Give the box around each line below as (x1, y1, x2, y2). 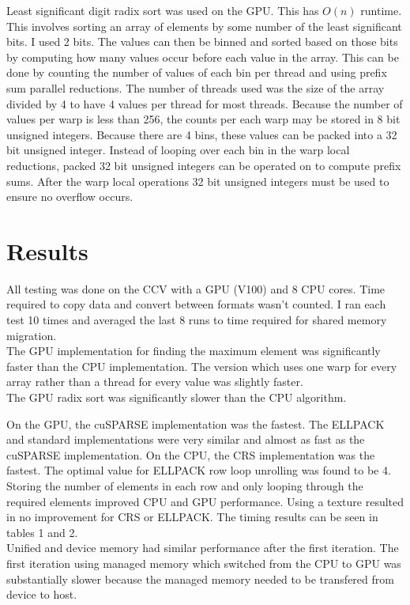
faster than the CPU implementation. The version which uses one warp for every (6, 357, 397, 374)
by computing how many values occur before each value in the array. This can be (6, 48, 399, 65)
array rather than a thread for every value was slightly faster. (6, 373, 303, 390)
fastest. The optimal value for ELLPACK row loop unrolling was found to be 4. (6, 462, 391, 478)
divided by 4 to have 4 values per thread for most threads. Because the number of (6, 95, 403, 112)
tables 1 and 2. (6, 524, 78, 540)
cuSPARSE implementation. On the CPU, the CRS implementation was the (6, 446, 375, 463)
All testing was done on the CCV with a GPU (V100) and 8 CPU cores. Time (6, 280, 386, 297)
